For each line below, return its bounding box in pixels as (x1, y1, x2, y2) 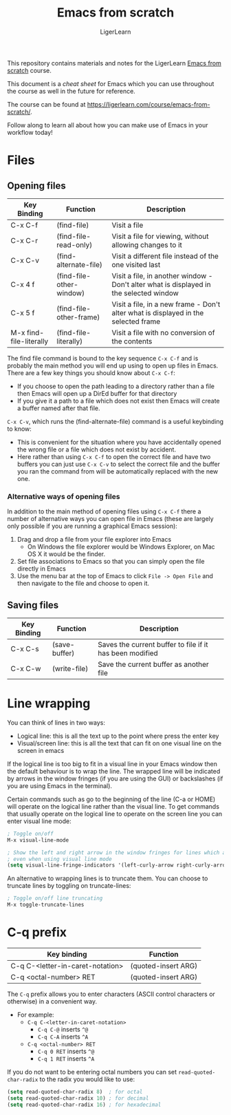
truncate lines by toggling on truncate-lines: (7, 882, 131, 890)
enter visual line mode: (7, 817, 71, 825)
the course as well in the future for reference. (7, 87, 135, 95)
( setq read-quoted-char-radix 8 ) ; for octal (7, 1089, 143, 1096)
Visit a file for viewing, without (111, 231, 209, 241)
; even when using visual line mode (7, 856, 112, 862)
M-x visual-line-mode (7, 836, 69, 844)
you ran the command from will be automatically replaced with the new (16, 467, 219, 476)
